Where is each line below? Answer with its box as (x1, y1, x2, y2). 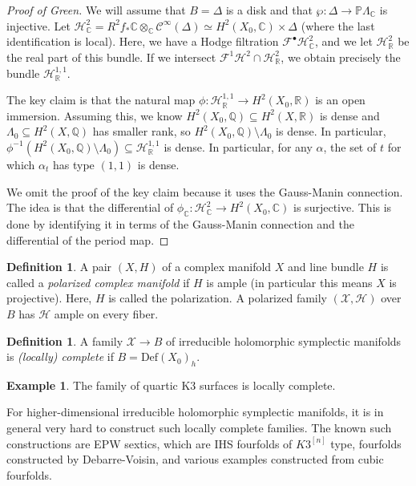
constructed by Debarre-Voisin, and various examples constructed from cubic (6, 451, 384, 468)
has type (53, 156, 95, 172)
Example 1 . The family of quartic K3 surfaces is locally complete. (6, 376, 336, 393)
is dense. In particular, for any (164, 138, 313, 155)
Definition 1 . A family (6, 332, 123, 349)
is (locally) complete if (6, 348, 114, 365)
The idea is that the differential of (6, 199, 174, 216)
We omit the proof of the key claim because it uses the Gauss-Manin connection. (6, 183, 403, 200)
